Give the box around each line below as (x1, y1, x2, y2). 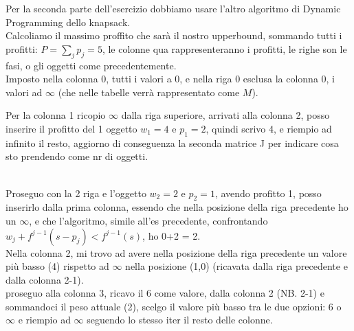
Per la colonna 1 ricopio (5, 108, 106, 122)
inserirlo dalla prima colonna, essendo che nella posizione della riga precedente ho (5, 200, 349, 214)
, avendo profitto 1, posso (214, 185, 322, 200)
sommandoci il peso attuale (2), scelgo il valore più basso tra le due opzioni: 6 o (5, 299, 342, 313)
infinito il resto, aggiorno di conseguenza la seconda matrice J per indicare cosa (5, 135, 339, 150)
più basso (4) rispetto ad (5, 259, 109, 273)
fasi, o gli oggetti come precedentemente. (5, 58, 177, 72)
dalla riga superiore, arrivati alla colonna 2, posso (121, 108, 330, 122)
